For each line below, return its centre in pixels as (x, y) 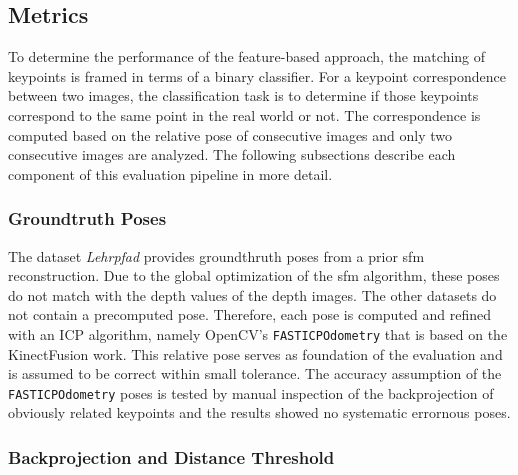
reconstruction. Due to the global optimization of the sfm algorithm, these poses (254, 275)
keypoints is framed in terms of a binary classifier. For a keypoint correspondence (257, 75)
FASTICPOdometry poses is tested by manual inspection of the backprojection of (251, 392)
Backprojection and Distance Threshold (171, 456)
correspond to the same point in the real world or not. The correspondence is (244, 114)
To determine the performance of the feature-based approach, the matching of (247, 56)
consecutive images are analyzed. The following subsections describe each (232, 154)
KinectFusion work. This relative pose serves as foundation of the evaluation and (255, 353)
